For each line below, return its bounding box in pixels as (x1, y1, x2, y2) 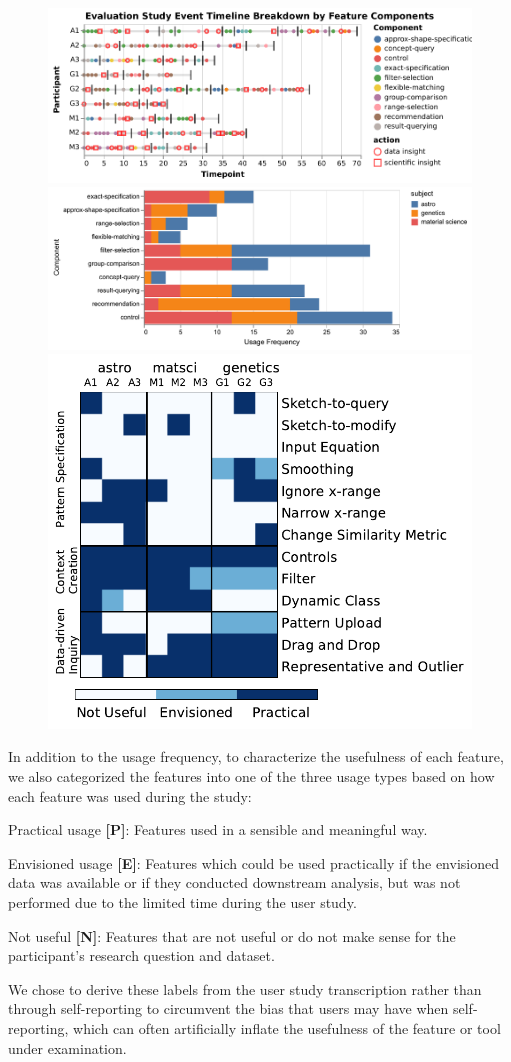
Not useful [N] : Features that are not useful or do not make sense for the (8, 925, 456, 946)
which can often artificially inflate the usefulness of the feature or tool (73, 1018, 501, 1038)
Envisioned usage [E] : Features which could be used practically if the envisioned (8, 852, 499, 873)
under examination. (8, 1037, 127, 1058)
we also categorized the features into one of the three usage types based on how (8, 766, 495, 787)
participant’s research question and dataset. (8, 945, 275, 966)
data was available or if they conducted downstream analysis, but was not (8, 872, 461, 893)
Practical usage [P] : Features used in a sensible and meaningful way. (8, 819, 428, 840)
